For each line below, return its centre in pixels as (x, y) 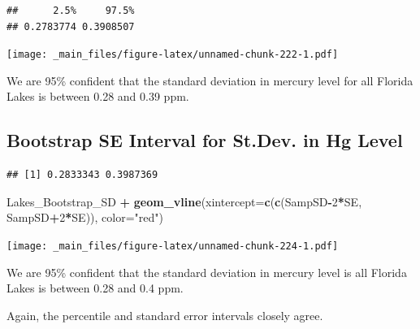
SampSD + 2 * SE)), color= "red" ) (85, 217)
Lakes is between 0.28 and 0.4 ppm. (95, 288)
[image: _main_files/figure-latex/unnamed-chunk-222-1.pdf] (173, 55)
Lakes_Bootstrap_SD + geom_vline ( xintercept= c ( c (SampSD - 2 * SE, (184, 201)
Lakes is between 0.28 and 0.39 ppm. (98, 96)
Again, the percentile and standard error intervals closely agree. (165, 315)
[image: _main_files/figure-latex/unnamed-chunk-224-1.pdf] (173, 247)
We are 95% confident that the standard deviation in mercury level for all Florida (210, 80)
